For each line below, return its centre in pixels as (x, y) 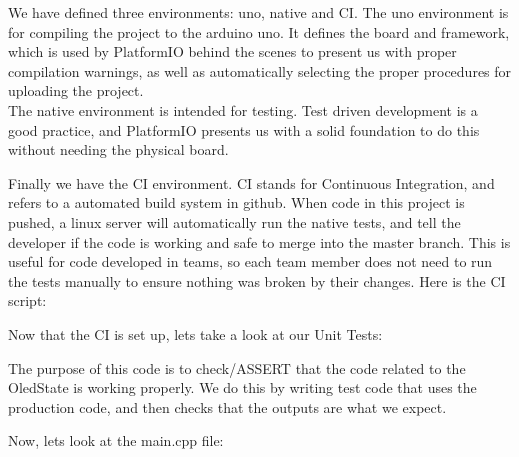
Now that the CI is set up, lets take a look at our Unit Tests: (195, 333)
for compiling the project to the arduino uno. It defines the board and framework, (259, 31)
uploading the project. (76, 90)
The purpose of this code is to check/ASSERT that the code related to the (237, 367)
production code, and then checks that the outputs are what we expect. (227, 406)
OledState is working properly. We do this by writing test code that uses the (242, 387)
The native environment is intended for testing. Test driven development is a (243, 109)
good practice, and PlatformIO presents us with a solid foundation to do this (244, 129)
